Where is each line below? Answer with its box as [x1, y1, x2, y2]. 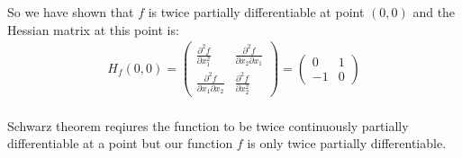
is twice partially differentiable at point [148, 3, 365, 21]
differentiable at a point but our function [7, 134, 233, 153]
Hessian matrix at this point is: [7, 20, 179, 39]
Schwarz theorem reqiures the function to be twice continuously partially [7, 116, 409, 135]
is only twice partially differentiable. [247, 134, 447, 153]
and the [412, 3, 456, 21]
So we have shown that [7, 3, 134, 21]
